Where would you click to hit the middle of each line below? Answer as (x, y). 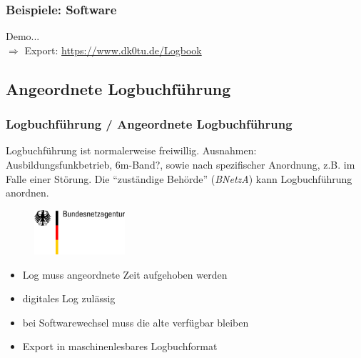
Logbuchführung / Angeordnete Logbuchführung (149, 124)
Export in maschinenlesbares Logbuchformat (120, 346)
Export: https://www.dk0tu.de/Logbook (113, 50)
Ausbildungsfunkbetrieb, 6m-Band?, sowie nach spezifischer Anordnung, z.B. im (180, 164)
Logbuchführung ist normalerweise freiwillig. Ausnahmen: (131, 150)
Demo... (23, 36)
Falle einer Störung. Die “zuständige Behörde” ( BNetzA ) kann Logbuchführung (179, 178)
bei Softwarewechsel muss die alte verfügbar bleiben (136, 322)
